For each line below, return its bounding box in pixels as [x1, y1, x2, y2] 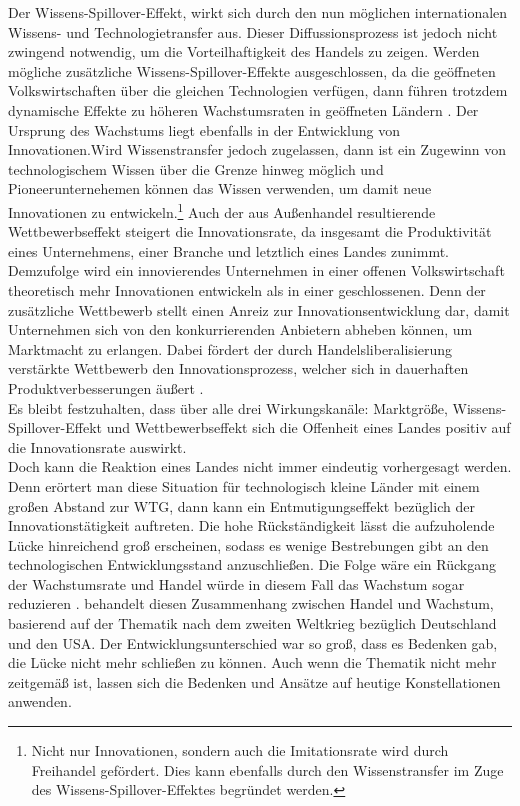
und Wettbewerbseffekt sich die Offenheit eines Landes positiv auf [106, 417, 511, 438]
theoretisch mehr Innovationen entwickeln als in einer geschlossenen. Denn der [8, 279, 486, 300]
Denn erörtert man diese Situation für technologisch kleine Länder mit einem [8, 475, 480, 496]
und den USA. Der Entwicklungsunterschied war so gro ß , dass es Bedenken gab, [8, 632, 498, 653]
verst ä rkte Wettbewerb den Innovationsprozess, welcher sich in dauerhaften [8, 358, 469, 379]
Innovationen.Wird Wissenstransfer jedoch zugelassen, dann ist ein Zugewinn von [8, 139, 507, 160]
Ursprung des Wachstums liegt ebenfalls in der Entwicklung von [8, 119, 400, 140]
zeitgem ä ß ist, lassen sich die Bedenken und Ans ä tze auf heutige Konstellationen [8, 671, 501, 692]
